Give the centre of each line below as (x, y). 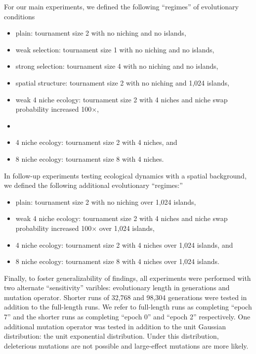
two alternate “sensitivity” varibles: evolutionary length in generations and (117, 288)
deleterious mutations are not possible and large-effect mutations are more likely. (126, 345)
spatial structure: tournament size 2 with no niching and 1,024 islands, (122, 82)
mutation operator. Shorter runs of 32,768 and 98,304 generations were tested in (126, 297)
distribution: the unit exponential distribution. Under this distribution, (111, 336)
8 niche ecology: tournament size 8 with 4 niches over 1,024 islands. (117, 261)
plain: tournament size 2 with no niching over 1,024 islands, (106, 201)
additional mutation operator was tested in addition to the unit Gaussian (115, 326)
